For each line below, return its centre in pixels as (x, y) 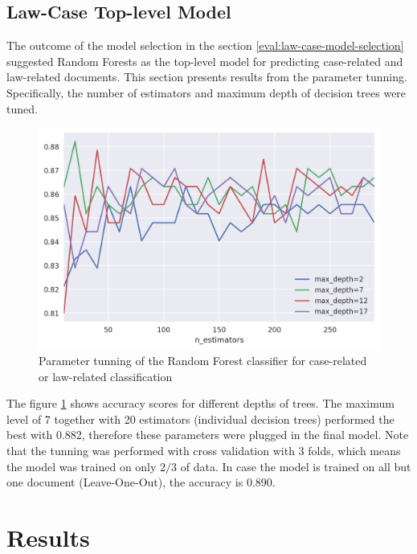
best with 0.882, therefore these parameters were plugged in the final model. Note (208, 435)
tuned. (22, 108)
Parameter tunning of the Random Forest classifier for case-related (203, 360)
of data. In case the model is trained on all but (296, 466)
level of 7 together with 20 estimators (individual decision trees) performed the (200, 419)
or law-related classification (106, 376)
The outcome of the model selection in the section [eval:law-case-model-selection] (205, 45)
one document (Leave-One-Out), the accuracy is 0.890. (141, 482)
